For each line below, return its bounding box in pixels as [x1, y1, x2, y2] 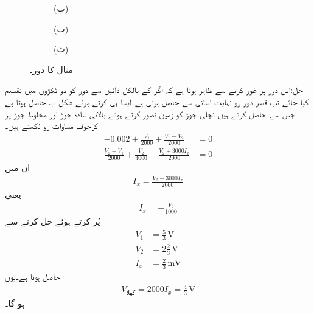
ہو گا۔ [5, 296, 25, 309]
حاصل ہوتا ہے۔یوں [5, 270, 60, 282]
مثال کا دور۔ [29, 63, 73, 75]
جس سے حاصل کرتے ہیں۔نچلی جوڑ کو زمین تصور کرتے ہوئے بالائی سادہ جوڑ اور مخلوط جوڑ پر [5, 107, 295, 120]
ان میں [5, 161, 30, 173]
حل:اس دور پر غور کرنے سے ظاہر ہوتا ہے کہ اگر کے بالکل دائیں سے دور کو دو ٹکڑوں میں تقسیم [5, 83, 303, 96]
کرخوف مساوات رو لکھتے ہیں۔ [5, 119, 98, 132]
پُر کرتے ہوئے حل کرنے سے [5, 215, 100, 228]
